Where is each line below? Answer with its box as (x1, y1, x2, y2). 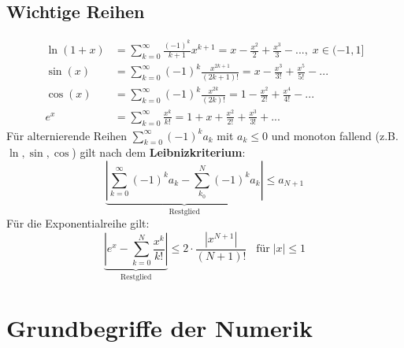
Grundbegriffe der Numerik (6, 312, 313, 343)
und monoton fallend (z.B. (271, 127, 398, 143)
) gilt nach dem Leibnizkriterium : (72, 144, 246, 161)
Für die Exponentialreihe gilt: (6, 215, 150, 231)
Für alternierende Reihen (6, 127, 128, 143)
